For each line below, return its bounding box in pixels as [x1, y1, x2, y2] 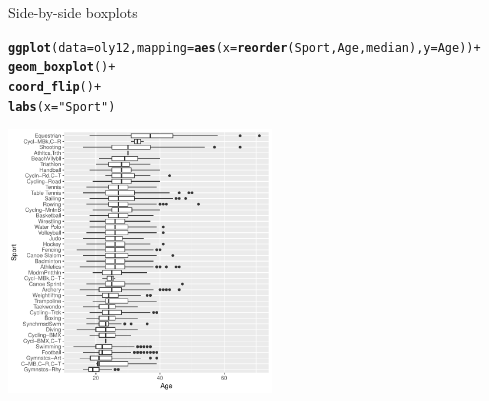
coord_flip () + [8, 79, 102, 94]
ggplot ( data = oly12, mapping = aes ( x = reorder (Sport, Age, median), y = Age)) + [8, 40, 481, 55]
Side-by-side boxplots [8, 2, 138, 22]
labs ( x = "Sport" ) [8, 99, 116, 114]
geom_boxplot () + [8, 60, 116, 75]
